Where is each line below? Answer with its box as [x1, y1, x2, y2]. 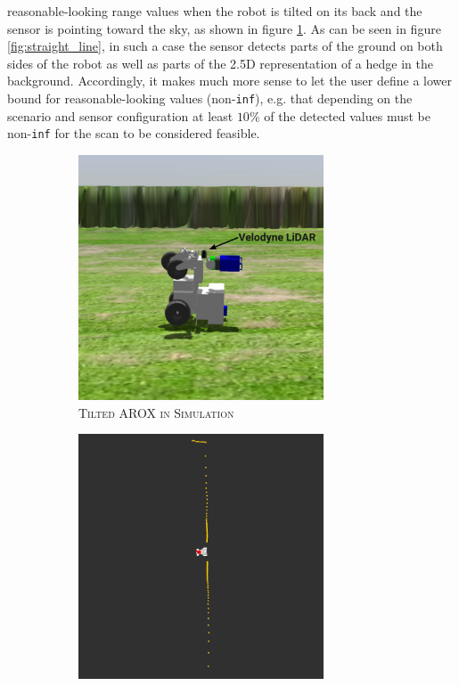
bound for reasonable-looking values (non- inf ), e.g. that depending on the [7, 88, 413, 107]
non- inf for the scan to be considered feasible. [7, 124, 260, 143]
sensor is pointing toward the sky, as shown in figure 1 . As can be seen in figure [7, 19, 441, 37]
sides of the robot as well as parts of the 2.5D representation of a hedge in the [7, 53, 433, 72]
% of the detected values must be [249, 106, 430, 125]
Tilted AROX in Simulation [78, 403, 234, 421]
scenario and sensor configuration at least [7, 106, 234, 125]
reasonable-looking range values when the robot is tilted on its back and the [7, 2, 422, 20]
